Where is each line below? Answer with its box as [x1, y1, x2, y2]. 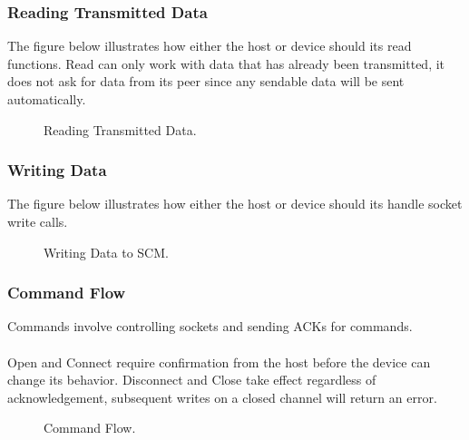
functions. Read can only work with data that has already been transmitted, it [7, 54, 445, 73]
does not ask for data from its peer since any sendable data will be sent [7, 72, 405, 91]
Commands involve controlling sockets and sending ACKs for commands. [7, 317, 413, 336]
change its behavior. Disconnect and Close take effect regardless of [7, 370, 376, 389]
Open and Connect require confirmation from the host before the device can [7, 352, 431, 371]
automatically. [7, 90, 86, 108]
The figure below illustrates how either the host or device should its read [7, 36, 412, 55]
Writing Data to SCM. [44, 242, 169, 261]
